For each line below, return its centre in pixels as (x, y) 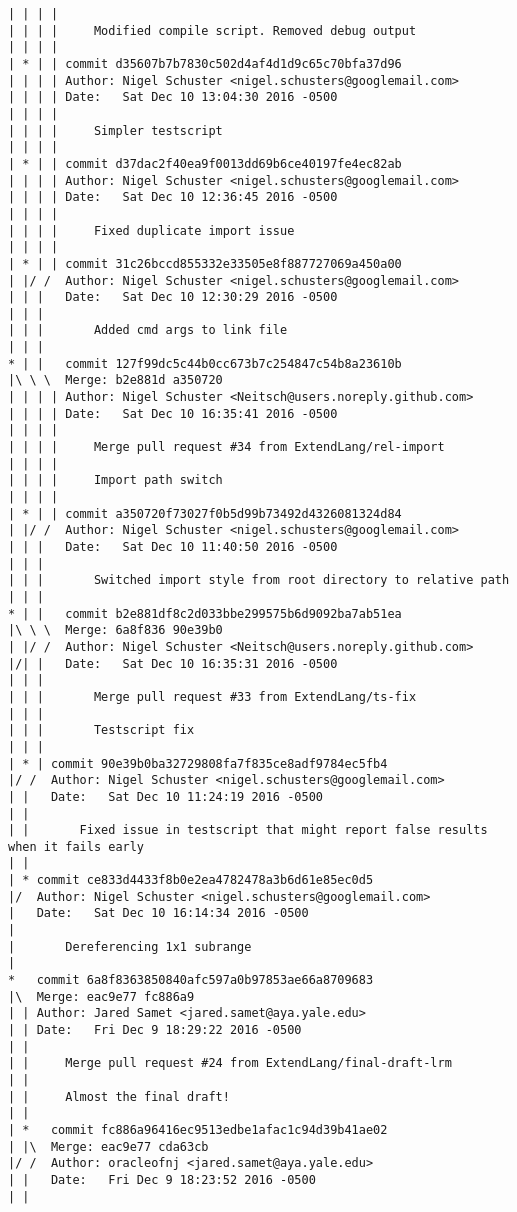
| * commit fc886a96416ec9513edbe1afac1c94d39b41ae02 (198, 1129)
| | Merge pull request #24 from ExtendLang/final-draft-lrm (230, 1063)
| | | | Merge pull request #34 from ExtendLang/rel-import (226, 447)
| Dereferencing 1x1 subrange (130, 946)
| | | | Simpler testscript (115, 130)
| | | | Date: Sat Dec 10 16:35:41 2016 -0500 (173, 413)
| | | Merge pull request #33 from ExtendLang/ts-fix (212, 696)
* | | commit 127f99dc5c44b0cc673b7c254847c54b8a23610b (205, 363)
